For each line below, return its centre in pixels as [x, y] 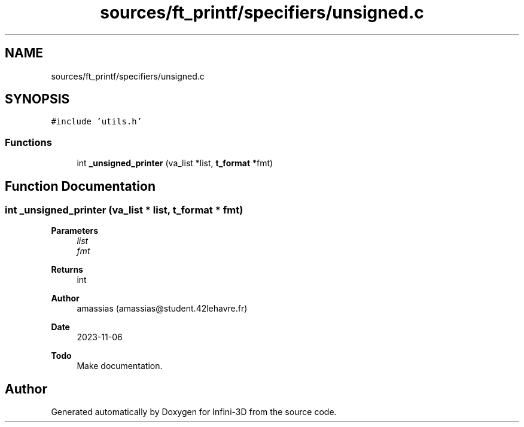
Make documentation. [120, 366]
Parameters [75, 231]
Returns [67, 270]
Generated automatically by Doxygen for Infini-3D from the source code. [194, 412]
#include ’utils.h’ [97, 122]
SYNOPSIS [37, 99]
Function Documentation [80, 186]
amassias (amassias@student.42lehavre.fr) [162, 309]
